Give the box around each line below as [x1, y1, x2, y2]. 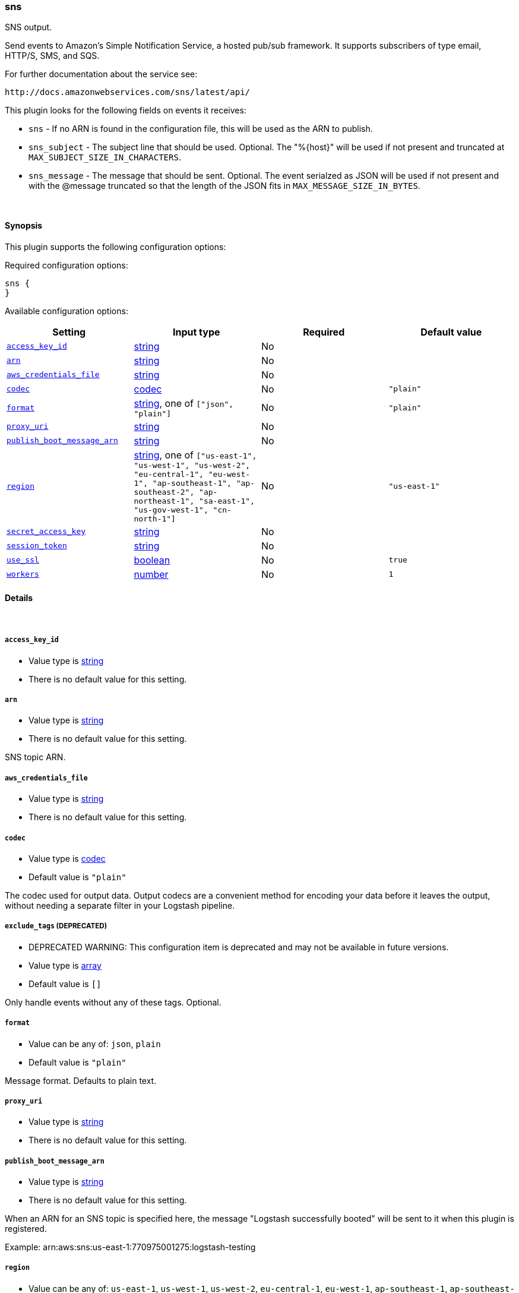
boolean [134, 554, 170, 566]
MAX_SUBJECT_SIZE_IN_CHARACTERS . [29, 152, 181, 163]
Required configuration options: [5, 260, 128, 270]
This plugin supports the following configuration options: [5, 241, 226, 252]
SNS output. [5, 22, 52, 33]
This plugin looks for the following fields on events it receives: [5, 105, 246, 116]
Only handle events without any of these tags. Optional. [5, 997, 221, 1007]
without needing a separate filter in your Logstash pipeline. [5, 900, 235, 911]
